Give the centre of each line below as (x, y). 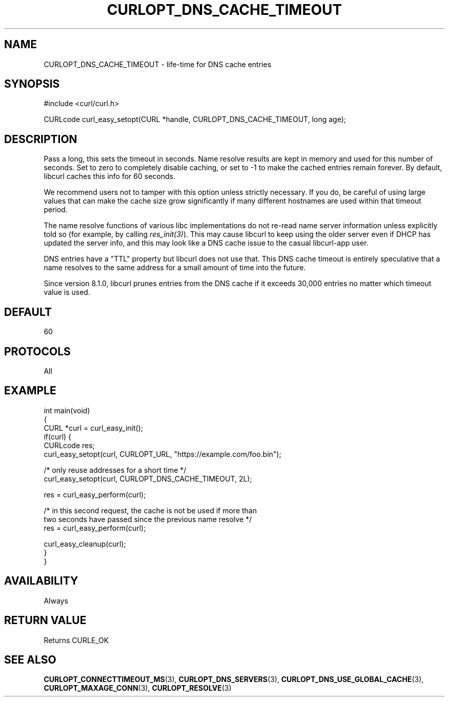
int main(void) (67, 410)
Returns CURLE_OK (76, 640)
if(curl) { (58, 436)
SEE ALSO (30, 659)
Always (56, 600)
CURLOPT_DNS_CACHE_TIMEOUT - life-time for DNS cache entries (158, 64)
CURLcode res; (69, 445)
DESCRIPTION (41, 139)
